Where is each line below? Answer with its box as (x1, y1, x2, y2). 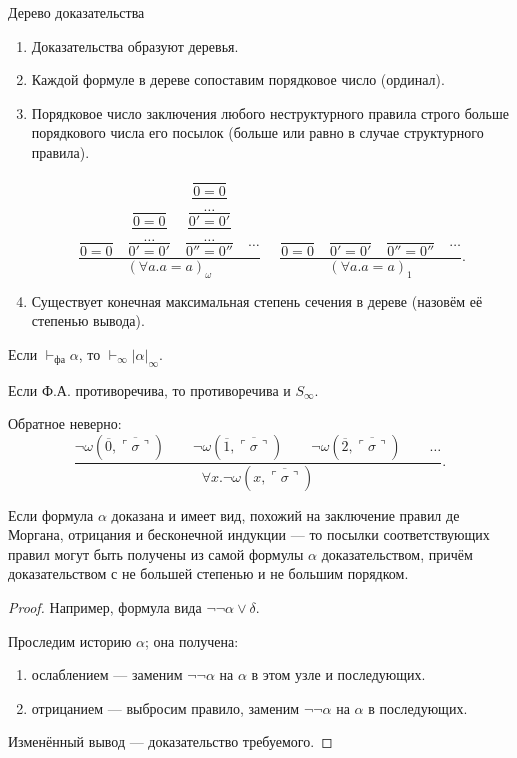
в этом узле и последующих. (251, 664, 426, 685)
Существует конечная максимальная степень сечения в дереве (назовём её (31, 290, 483, 311)
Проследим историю (8, 630, 132, 651)
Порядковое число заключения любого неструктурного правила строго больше (31, 102, 509, 123)
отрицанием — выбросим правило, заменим (31, 697, 300, 718)
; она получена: (145, 630, 239, 651)
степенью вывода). (31, 310, 145, 331)
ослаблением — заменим (31, 664, 183, 685)
